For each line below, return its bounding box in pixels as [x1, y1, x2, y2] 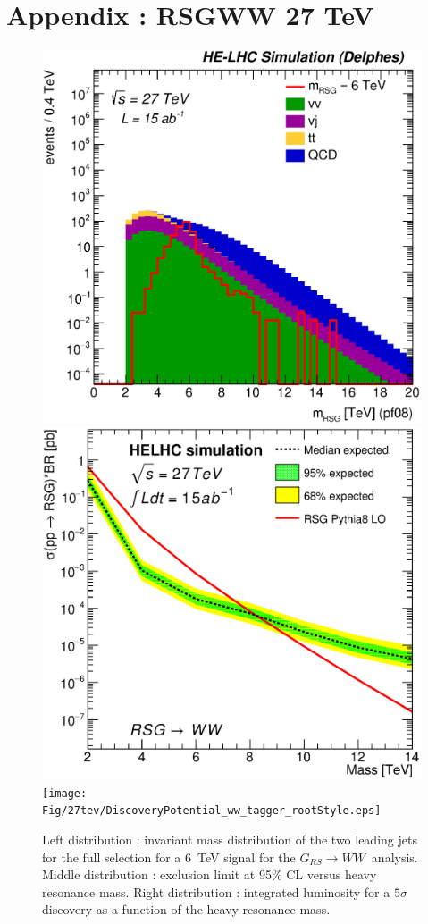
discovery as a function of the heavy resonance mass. [42, 900, 331, 919]
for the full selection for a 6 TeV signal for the [42, 847, 296, 866]
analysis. [371, 847, 418, 866]
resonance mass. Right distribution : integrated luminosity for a [42, 882, 390, 901]
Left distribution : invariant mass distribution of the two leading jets [42, 830, 417, 848]
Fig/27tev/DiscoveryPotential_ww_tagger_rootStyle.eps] [42, 804, 382, 818]
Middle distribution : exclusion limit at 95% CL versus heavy [42, 865, 377, 884]
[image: [42, 786, 88, 800]
